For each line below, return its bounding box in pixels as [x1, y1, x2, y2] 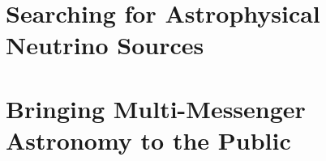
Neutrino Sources [6, 28, 204, 61]
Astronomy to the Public [6, 123, 291, 156]
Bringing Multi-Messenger [6, 91, 306, 125]
